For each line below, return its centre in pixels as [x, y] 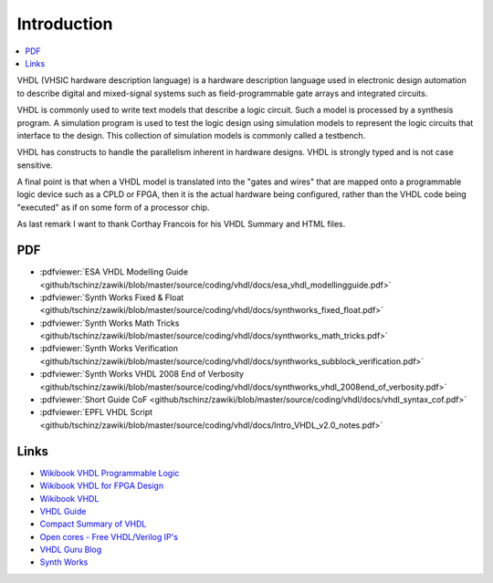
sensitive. [35, 165]
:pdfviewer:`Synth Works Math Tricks [110, 323]
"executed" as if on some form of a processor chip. [113, 207]
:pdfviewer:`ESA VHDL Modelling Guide [114, 272]
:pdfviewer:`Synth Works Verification [109, 349]
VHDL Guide [63, 511]
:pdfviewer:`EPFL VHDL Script [96, 412]
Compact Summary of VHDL [93, 524]
